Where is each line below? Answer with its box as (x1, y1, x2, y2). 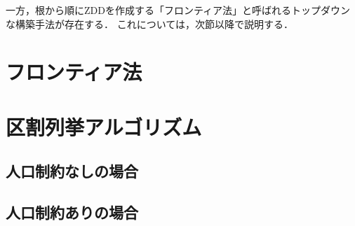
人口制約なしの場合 (6, 160, 138, 182)
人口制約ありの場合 (6, 202, 138, 223)
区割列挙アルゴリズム (6, 112, 202, 141)
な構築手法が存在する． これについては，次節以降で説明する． (6, 16, 293, 31)
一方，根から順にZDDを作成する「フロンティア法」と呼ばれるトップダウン (6, 3, 351, 17)
